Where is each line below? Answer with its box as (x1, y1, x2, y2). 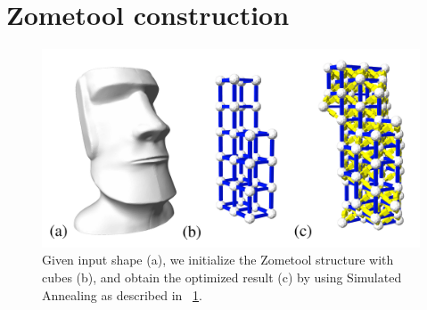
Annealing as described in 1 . (42, 285, 202, 304)
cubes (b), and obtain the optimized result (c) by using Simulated (42, 268, 402, 287)
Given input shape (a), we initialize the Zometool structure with (42, 250, 394, 269)
